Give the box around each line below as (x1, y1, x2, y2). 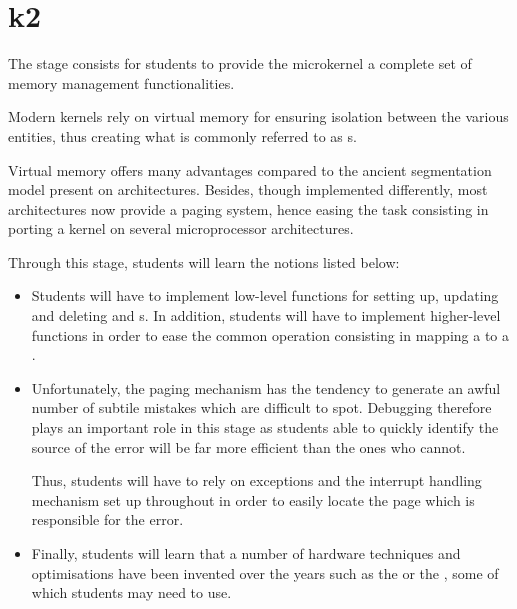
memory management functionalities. (8, 72, 235, 93)
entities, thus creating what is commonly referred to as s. (8, 125, 357, 146)
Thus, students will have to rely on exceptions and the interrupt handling (31, 470, 482, 491)
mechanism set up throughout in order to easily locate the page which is (31, 489, 475, 510)
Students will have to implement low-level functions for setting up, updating (31, 285, 499, 306)
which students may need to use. (31, 582, 232, 603)
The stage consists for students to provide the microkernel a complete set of (8, 53, 472, 74)
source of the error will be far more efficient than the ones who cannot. (31, 436, 466, 457)
